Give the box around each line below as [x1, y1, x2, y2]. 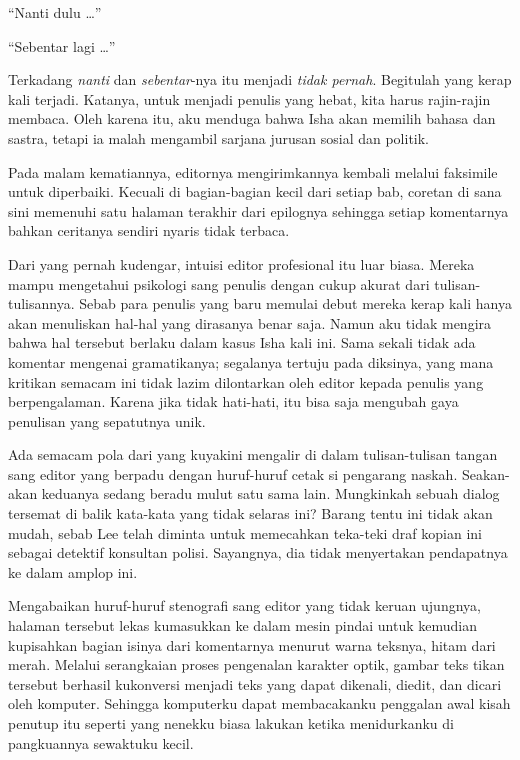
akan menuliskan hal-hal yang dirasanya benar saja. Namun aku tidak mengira [8, 312, 492, 333]
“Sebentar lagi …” [8, 35, 116, 56]
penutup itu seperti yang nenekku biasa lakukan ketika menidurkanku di [8, 713, 454, 733]
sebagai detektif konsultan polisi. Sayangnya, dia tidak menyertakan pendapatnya [8, 542, 508, 563]
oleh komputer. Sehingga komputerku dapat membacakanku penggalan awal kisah [8, 693, 511, 714]
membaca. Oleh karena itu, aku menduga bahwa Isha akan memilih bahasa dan [8, 108, 496, 129]
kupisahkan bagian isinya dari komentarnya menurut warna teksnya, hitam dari [8, 634, 496, 655]
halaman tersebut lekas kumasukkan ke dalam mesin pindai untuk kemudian [8, 615, 477, 636]
